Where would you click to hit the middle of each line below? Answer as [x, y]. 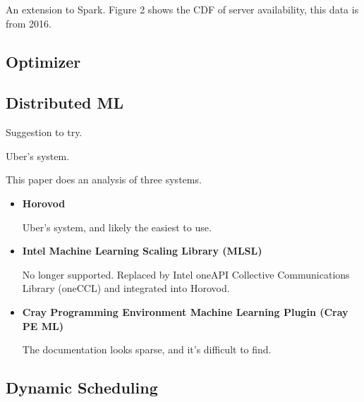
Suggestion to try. [44, 132]
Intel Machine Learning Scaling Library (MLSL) [142, 251]
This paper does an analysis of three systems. [104, 179]
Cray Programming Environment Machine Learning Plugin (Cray [185, 311]
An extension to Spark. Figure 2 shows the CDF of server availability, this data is [182, 9]
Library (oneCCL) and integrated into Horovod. [126, 288]
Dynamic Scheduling [82, 388]
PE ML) [43, 325]
